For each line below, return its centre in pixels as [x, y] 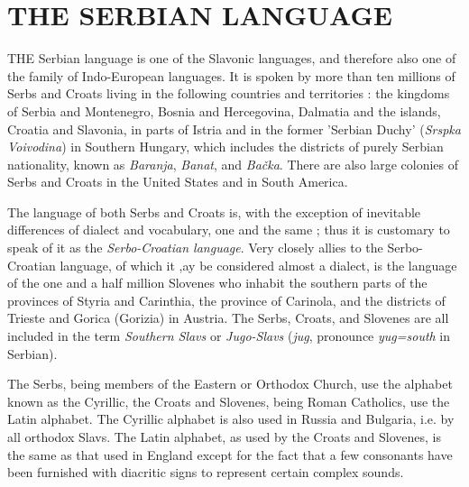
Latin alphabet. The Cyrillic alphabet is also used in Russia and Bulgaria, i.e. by [231, 419]
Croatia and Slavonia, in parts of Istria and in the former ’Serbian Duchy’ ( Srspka [234, 129]
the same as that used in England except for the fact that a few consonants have [230, 454]
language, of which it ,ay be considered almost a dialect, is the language [258, 265]
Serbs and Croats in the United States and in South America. [178, 182]
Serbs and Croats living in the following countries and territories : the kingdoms [229, 93]
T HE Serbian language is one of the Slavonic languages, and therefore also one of [232, 58]
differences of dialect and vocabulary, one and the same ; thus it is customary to [229, 230]
